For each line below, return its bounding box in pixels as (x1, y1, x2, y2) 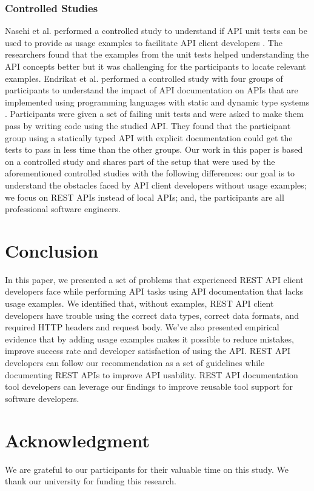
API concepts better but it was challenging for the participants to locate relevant (5, 60, 306, 72)
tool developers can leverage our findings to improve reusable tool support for (5, 380, 293, 393)
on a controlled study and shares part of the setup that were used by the (5, 155, 275, 167)
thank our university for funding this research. (5, 475, 176, 487)
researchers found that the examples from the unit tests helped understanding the (5, 48, 309, 61)
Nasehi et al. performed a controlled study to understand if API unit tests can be (5, 24, 307, 37)
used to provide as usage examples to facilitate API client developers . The (5, 36, 282, 48)
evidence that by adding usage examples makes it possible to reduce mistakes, (5, 332, 294, 345)
